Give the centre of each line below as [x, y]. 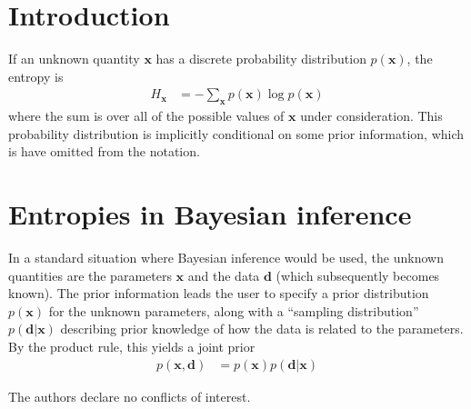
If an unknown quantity [74, 59]
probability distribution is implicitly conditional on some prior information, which [236, 133]
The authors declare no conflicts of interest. [130, 396]
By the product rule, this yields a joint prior [132, 347]
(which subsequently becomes [358, 275]
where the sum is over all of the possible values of [146, 116]
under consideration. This [371, 116]
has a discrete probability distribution [261, 59]
